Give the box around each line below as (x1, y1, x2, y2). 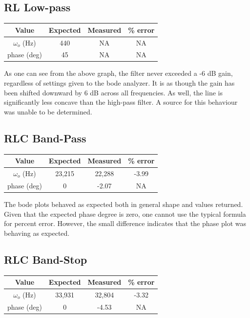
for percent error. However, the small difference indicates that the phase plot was (4, 218, 246, 228)
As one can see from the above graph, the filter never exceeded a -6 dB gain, (4, 68, 233, 78)
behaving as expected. (4, 227, 70, 238)
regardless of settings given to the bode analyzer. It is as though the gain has (4, 78, 235, 88)
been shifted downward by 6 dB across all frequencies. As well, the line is (4, 87, 223, 97)
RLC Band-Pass (4, 130, 86, 145)
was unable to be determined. (4, 106, 92, 116)
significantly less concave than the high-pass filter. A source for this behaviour (4, 97, 238, 107)
